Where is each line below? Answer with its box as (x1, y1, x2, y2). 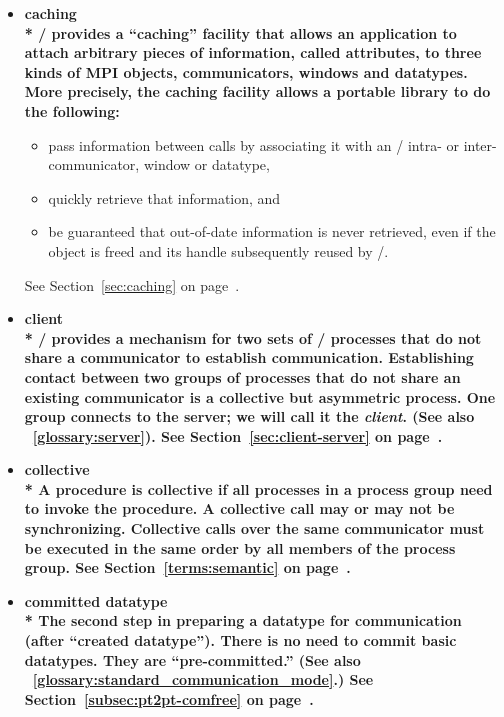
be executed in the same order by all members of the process (24, 537, 456, 558)
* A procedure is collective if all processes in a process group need (24, 478, 493, 499)
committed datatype (24, 590, 168, 611)
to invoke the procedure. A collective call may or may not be (24, 498, 455, 519)
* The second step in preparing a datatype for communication (24, 610, 462, 631)
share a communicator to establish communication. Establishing (24, 347, 474, 368)
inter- (463, 134, 497, 155)
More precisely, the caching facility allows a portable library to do (24, 81, 491, 102)
